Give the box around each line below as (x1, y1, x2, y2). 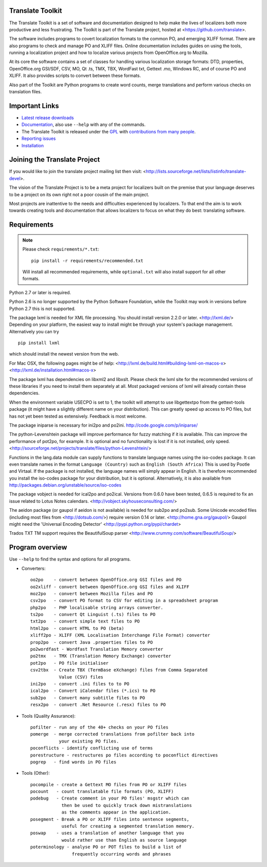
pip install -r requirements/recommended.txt (31, 258, 143, 263)
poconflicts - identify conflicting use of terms (30, 745, 153, 751)
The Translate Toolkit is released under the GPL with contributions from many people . (21, 128, 196, 134)
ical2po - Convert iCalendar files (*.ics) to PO (30, 688, 156, 694)
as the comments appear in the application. (61, 809, 172, 815)
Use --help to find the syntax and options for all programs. (9, 556, 131, 562)
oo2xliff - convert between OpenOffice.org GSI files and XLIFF (30, 584, 190, 590)
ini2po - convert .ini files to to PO (30, 681, 130, 686)
